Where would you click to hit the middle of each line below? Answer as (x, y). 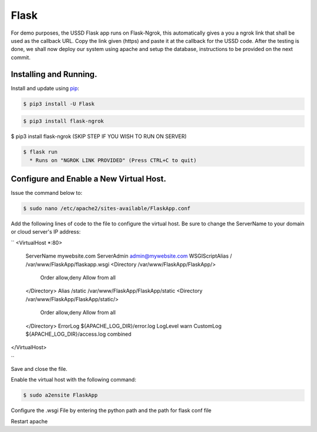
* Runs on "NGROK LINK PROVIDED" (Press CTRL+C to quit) (113, 160)
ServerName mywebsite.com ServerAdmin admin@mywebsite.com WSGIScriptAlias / (129, 256)
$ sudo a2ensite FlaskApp (60, 395)
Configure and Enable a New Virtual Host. (89, 179)
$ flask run (41, 152)
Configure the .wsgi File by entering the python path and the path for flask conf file (111, 410)
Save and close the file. (39, 369)
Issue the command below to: (46, 193)
